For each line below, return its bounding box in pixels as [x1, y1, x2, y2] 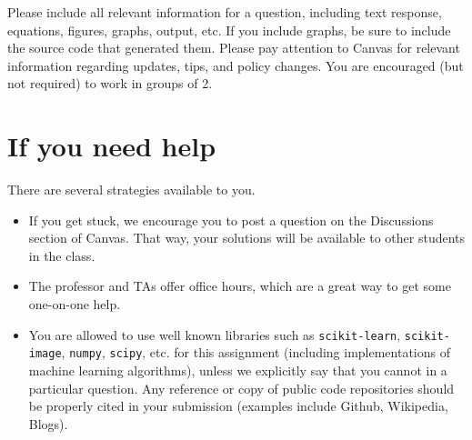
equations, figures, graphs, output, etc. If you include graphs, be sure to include [7, 20, 451, 39]
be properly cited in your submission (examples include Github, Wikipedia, [28, 396, 448, 415]
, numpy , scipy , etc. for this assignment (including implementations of [61, 343, 450, 362]
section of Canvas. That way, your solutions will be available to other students [28, 228, 466, 247]
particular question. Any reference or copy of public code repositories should [28, 378, 455, 397]
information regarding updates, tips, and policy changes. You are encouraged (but [7, 55, 464, 75]
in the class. [28, 245, 95, 265]
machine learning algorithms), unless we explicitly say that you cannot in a [28, 360, 447, 379]
